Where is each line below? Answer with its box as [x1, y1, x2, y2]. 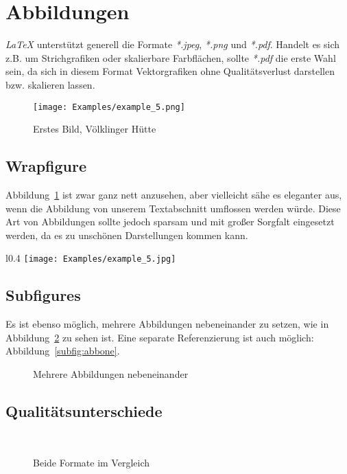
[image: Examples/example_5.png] [33, 102, 185, 112]
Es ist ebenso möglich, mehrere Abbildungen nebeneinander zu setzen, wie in [5, 317, 329, 331]
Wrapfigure [5, 155, 86, 177]
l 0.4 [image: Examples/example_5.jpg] [5, 251, 176, 265]
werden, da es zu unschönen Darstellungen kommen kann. [5, 227, 248, 242]
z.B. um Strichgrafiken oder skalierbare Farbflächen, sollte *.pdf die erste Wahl [5, 50, 336, 65]
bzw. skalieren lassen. [5, 77, 95, 91]
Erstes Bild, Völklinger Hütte [33, 122, 156, 136]
